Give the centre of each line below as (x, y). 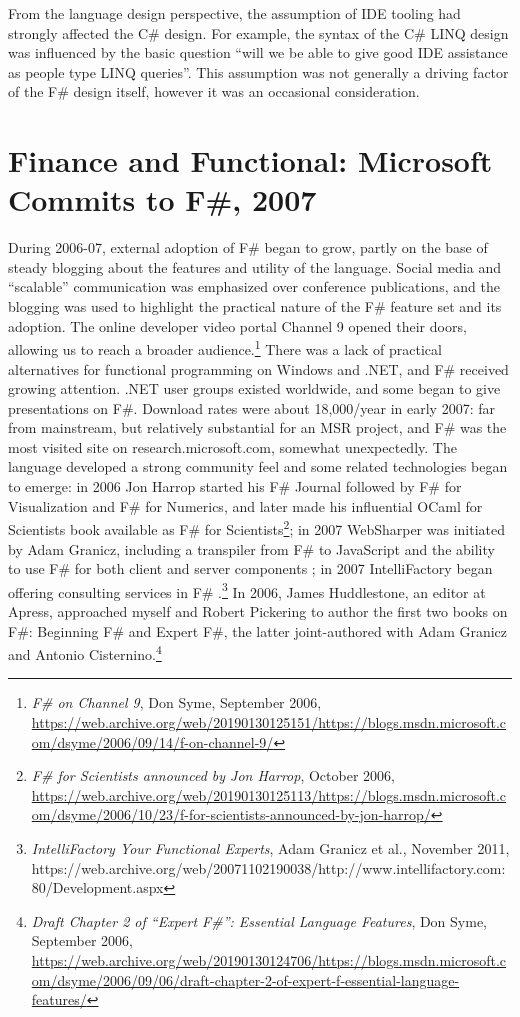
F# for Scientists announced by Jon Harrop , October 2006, (213, 775)
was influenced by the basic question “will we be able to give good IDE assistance (258, 52)
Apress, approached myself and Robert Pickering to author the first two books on (258, 610)
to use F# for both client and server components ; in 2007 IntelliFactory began (250, 568)
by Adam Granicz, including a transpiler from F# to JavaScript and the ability (251, 548)
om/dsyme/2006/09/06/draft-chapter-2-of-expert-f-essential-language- (245, 979)
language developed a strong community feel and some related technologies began (258, 466)
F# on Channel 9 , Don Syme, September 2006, (176, 702)
